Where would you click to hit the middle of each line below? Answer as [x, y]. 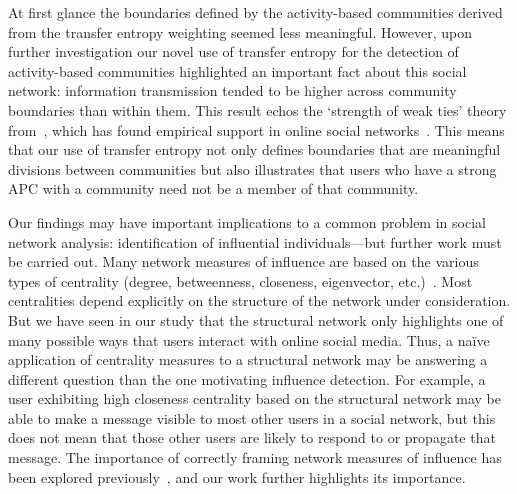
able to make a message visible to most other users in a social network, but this [252, 417]
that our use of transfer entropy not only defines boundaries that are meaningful [254, 149]
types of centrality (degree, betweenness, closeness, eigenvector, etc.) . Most [240, 280]
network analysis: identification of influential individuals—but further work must [255, 241]
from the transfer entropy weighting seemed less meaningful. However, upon [240, 31]
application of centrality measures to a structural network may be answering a [248, 359]
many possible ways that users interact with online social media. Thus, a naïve [249, 339]
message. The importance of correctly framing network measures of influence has [255, 457]
